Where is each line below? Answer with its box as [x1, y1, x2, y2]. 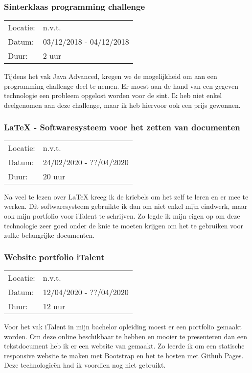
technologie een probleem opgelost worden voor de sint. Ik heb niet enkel [4, 90, 222, 100]
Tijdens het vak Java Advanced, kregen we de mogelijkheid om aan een [4, 71, 217, 81]
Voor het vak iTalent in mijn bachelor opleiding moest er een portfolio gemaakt [4, 322, 242, 331]
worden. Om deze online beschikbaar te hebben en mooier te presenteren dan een [4, 331, 247, 341]
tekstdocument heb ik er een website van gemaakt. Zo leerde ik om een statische [4, 341, 245, 351]
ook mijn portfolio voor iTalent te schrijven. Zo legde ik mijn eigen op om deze [4, 211, 240, 221]
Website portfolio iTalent [4, 250, 105, 263]
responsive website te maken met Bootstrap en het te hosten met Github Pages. [4, 350, 244, 360]
